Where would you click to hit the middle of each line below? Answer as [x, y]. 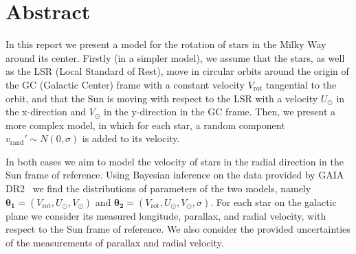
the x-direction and [46, 112]
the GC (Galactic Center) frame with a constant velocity [125, 84]
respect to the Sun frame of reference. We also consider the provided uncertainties [178, 229]
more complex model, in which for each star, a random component [145, 125]
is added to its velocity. [131, 138]
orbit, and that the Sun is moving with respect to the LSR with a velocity [162, 98]
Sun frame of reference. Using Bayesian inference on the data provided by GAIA [175, 175]
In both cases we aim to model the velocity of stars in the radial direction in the [175, 161]
